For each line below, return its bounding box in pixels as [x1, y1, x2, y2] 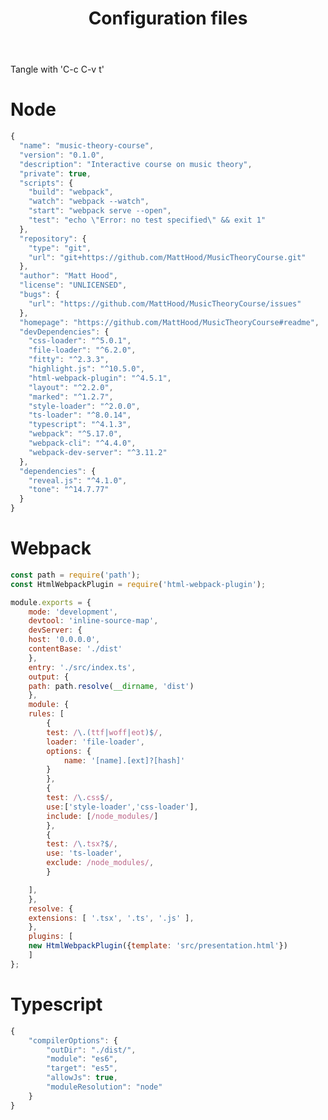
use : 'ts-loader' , [46, 848, 123, 859]
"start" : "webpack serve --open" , [28, 206, 172, 216]
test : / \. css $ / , [46, 793, 114, 803]
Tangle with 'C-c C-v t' [10, 63, 105, 76]
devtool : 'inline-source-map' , [28, 616, 159, 626]
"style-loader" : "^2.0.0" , [28, 401, 141, 411]
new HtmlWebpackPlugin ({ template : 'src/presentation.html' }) [28, 941, 288, 951]
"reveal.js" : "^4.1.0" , [28, 475, 128, 486]
